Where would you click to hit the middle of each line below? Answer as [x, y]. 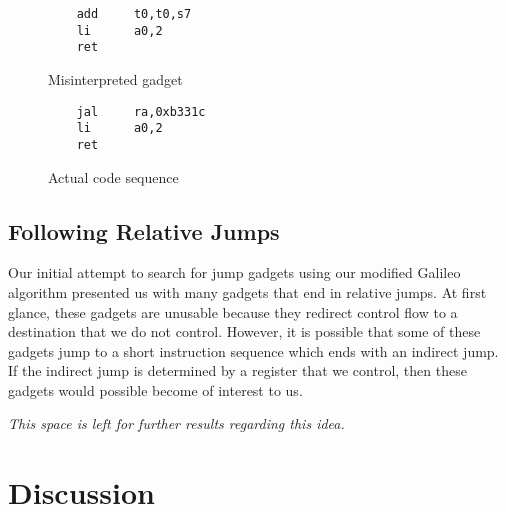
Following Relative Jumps [144, 230]
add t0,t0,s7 [134, 14]
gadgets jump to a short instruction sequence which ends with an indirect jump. [253, 350]
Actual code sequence [113, 176]
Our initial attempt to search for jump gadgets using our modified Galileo [234, 272]
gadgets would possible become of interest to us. [155, 389]
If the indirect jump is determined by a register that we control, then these [237, 370]
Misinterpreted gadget [115, 78]
